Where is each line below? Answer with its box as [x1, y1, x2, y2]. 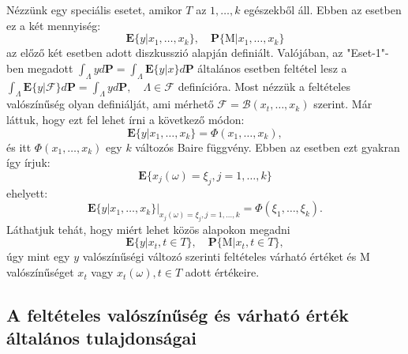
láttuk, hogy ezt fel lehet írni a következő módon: [6, 111, 245, 127]
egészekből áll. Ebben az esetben [244, 2, 402, 17]
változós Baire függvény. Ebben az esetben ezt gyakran [135, 138, 400, 155]
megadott [27, 59, 73, 76]
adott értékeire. [185, 264, 260, 281]
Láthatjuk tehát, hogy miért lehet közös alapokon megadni [6, 220, 290, 237]
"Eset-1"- [346, 44, 389, 61]
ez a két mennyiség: [6, 17, 101, 33]
